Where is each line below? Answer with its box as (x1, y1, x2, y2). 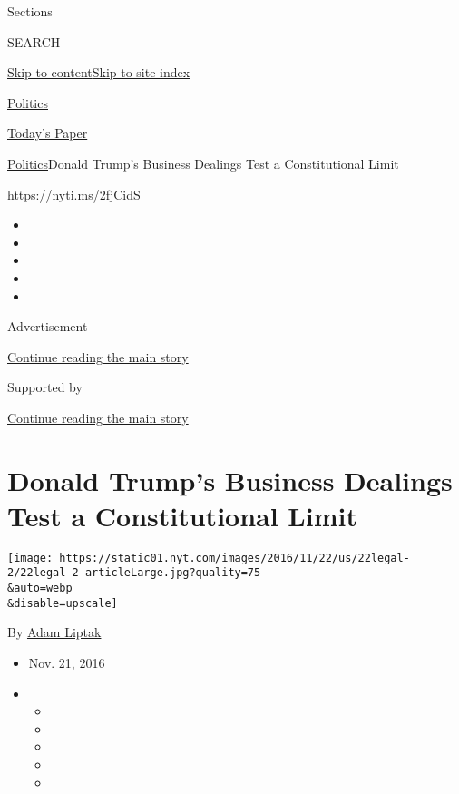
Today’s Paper (7, 123, 88, 142)
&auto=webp (7, 582, 73, 595)
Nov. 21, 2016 (28, 653, 105, 672)
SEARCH (7, 32, 61, 51)
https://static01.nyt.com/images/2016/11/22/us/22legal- (59, 551, 410, 564)
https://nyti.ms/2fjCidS (7, 184, 141, 203)
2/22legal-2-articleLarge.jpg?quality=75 (7, 566, 261, 580)
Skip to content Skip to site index (7, 63, 190, 82)
